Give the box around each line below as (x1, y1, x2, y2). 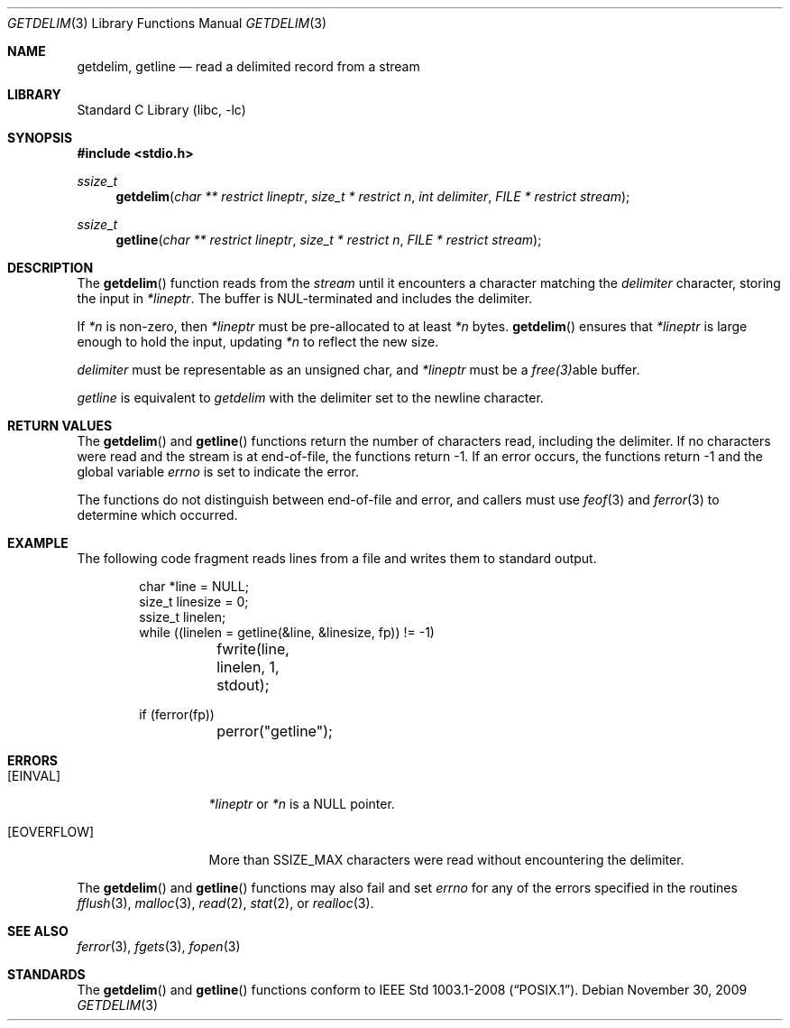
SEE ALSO (7, 923, 69, 939)
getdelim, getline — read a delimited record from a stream (77, 59, 420, 74)
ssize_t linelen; (139, 609, 226, 625)
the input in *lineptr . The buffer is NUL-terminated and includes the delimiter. (77, 291, 533, 306)
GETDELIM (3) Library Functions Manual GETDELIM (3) (7, 15, 327, 31)
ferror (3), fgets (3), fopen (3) (77, 939, 241, 954)
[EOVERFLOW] (7, 824, 95, 839)
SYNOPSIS (7, 130, 73, 145)
